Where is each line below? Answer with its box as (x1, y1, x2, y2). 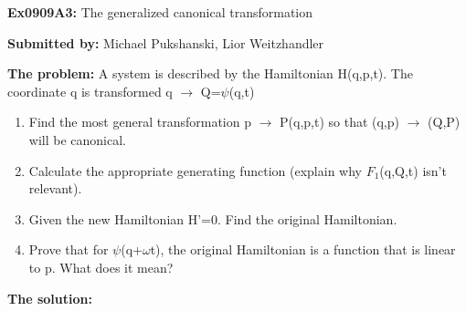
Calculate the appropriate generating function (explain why (28, 161, 362, 180)
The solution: (7, 288, 92, 307)
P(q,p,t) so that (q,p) (280, 112, 399, 131)
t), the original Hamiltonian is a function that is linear (150, 240, 456, 259)
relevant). (28, 179, 82, 198)
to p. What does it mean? (28, 257, 174, 276)
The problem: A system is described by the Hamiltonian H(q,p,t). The (7, 64, 413, 83)
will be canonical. (28, 130, 126, 149)
